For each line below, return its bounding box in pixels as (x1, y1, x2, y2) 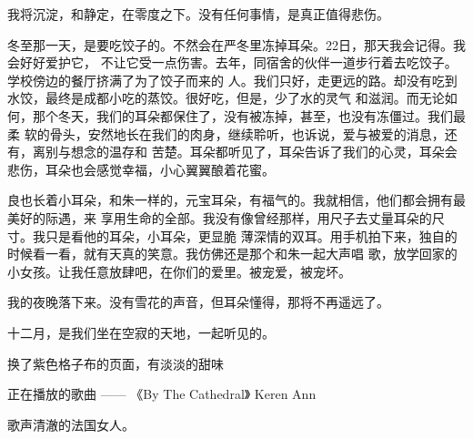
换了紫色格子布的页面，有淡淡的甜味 (7, 353, 224, 373)
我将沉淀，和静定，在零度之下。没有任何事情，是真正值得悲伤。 (7, 5, 389, 23)
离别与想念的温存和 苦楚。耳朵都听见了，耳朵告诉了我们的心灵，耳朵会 (32, 142, 458, 161)
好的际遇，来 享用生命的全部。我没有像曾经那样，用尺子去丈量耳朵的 (19, 208, 432, 227)
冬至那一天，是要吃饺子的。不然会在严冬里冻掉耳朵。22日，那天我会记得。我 (7, 35, 466, 54)
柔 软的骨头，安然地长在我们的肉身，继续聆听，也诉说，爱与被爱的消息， (7, 124, 445, 143)
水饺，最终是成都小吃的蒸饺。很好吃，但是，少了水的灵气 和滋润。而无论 (7, 88, 445, 107)
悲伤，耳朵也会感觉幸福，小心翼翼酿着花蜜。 (7, 159, 275, 179)
